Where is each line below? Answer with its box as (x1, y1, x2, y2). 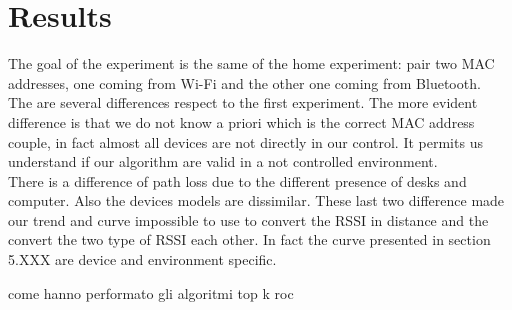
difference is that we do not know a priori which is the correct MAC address (8, 111, 475, 132)
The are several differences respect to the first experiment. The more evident (8, 92, 478, 113)
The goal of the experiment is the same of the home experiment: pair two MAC (8, 53, 495, 74)
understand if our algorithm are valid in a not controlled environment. (8, 151, 438, 172)
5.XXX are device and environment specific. (8, 249, 277, 270)
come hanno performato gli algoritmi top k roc (8, 282, 294, 303)
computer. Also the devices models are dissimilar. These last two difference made (8, 190, 505, 211)
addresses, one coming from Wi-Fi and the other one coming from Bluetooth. (8, 72, 481, 93)
